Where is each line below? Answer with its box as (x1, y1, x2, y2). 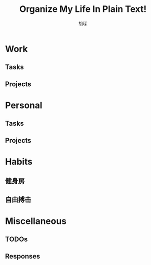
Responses (5, 252, 40, 261)
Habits (5, 156, 33, 167)
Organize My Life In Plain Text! (19, 3, 147, 15)
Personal (5, 100, 43, 111)
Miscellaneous (5, 215, 67, 226)
